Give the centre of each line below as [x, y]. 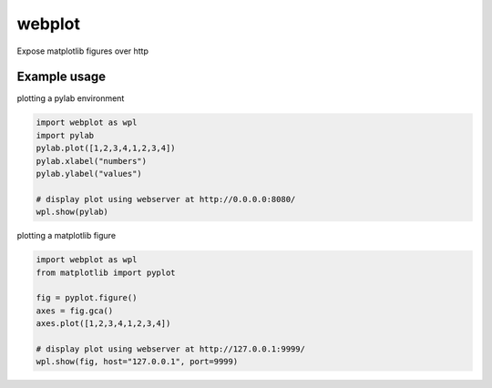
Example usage [61, 77]
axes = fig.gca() [75, 311]
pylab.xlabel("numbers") [92, 161]
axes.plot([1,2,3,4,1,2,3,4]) [103, 324]
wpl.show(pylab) [72, 212]
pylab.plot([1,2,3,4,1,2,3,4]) [106, 148]
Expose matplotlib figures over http [83, 51]
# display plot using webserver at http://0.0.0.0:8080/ [166, 199]
